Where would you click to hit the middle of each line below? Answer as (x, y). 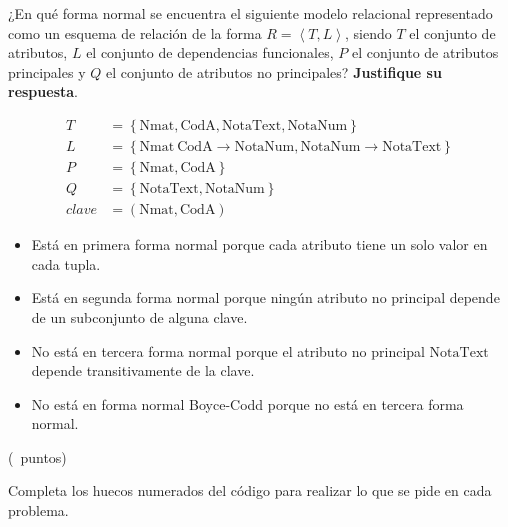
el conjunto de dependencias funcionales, (210, 52)
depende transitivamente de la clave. (143, 370)
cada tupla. (66, 263)
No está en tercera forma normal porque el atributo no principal (228, 350)
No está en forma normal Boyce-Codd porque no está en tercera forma (247, 403)
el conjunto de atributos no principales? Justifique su (273, 71)
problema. (38, 510)
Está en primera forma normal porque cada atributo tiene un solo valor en (259, 244)
